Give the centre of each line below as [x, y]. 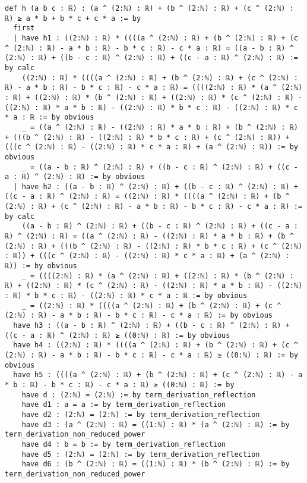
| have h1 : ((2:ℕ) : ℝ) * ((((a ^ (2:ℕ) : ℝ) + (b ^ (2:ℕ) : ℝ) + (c [156, 38]
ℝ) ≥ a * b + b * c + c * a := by [73, 18]
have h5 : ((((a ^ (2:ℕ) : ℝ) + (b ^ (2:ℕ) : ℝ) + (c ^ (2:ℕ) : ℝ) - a [158, 375]
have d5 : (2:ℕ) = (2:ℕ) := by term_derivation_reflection [141, 454]
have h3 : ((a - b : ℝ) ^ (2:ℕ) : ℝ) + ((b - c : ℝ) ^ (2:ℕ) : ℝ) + [151, 325]
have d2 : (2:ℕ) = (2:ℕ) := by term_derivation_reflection [141, 414]
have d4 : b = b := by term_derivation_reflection [124, 444]
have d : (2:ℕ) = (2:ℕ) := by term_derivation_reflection [139, 395]
